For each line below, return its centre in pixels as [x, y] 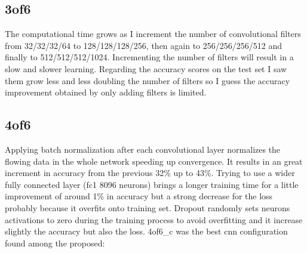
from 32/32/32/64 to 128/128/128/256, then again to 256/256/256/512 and [143, 45]
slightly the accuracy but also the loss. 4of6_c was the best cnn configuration [146, 231]
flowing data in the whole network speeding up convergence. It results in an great [154, 161]
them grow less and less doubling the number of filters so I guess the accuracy [148, 80]
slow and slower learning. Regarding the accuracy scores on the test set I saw [146, 68]
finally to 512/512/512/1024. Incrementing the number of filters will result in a [149, 57]
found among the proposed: [55, 243]
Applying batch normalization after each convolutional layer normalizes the [143, 149]
